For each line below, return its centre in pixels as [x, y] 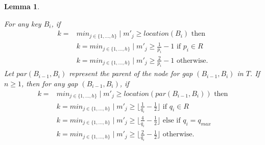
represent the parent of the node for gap [131, 73]
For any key [23, 23]
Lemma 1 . [22, 6]
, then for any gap [50, 83]
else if [172, 120]
